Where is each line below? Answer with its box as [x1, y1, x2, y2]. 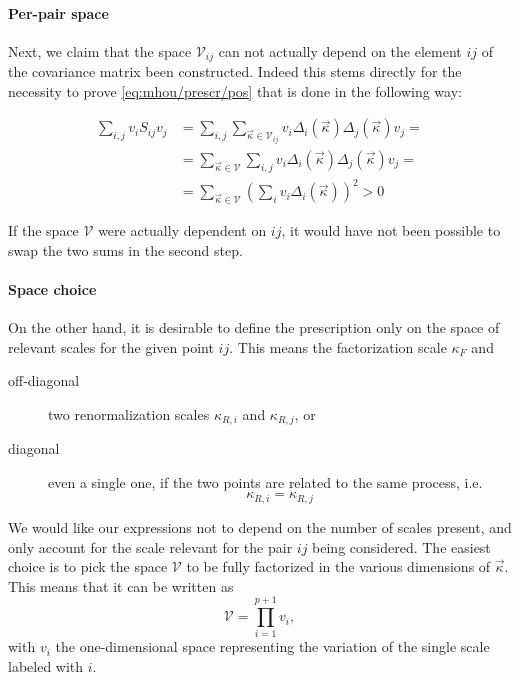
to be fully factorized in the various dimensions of [186, 556, 491, 577]
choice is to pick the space [8, 556, 168, 577]
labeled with [8, 656, 84, 677]
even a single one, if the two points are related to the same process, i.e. [48, 471, 483, 492]
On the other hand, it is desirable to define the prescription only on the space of [8, 317, 500, 338]
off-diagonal [8, 370, 80, 391]
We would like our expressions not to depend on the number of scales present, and [8, 516, 512, 537]
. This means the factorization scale [229, 336, 447, 357]
